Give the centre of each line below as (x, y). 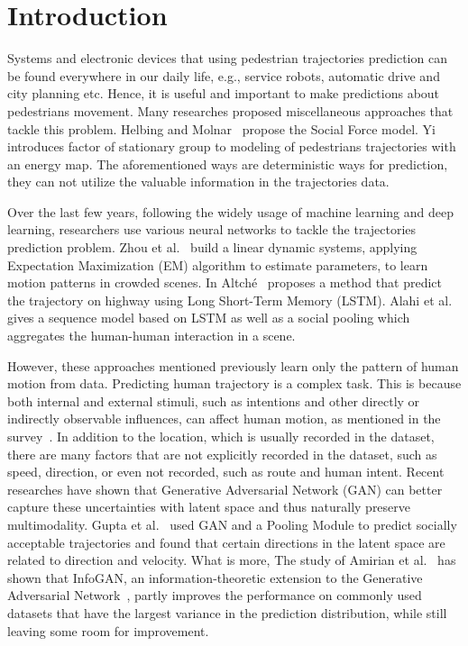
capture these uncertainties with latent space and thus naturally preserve (209, 507)
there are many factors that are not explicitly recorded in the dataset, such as (222, 454)
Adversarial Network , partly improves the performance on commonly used (215, 595)
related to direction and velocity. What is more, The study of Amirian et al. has (232, 560)
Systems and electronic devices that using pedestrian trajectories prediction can (227, 58)
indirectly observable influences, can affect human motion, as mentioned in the (224, 419)
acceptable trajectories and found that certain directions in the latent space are (226, 542)
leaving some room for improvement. (108, 630)
